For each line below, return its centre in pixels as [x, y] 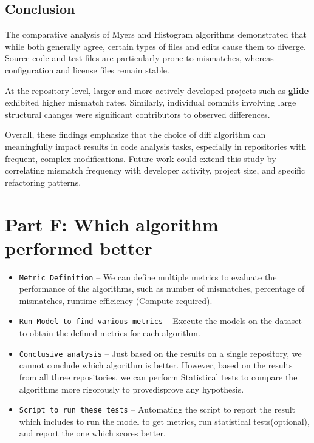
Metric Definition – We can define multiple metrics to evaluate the [148, 276]
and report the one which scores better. [92, 433]
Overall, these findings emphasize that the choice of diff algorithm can [135, 134]
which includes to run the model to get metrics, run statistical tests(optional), [164, 421]
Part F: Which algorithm [112, 224]
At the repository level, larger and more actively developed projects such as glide [157, 90]
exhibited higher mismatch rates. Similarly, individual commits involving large [151, 102]
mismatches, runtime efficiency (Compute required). [116, 300]
